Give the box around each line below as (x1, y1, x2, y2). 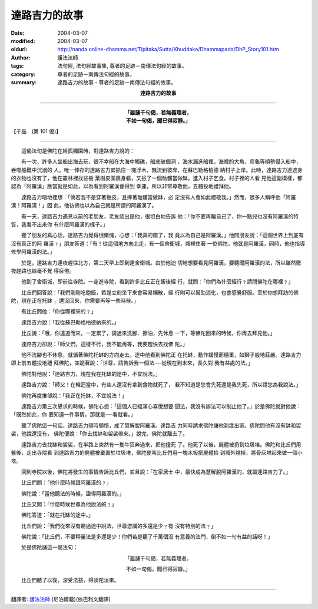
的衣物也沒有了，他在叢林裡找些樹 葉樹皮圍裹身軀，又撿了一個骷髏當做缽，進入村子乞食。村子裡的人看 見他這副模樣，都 (11, 174, 303, 182)
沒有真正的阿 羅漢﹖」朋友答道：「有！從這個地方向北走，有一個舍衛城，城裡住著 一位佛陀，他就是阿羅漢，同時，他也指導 (11, 240, 306, 247)
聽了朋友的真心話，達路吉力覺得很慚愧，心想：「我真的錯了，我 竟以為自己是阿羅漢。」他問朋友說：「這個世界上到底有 (21, 231, 304, 239)
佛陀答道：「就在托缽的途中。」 (21, 511, 94, 518)
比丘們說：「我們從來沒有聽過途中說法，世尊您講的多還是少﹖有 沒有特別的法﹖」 (21, 522, 216, 529)
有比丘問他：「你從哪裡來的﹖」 (21, 308, 97, 315)
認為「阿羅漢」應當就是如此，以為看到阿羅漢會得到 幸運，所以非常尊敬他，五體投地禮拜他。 (11, 183, 234, 190)
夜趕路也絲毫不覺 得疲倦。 (11, 267, 75, 274)
